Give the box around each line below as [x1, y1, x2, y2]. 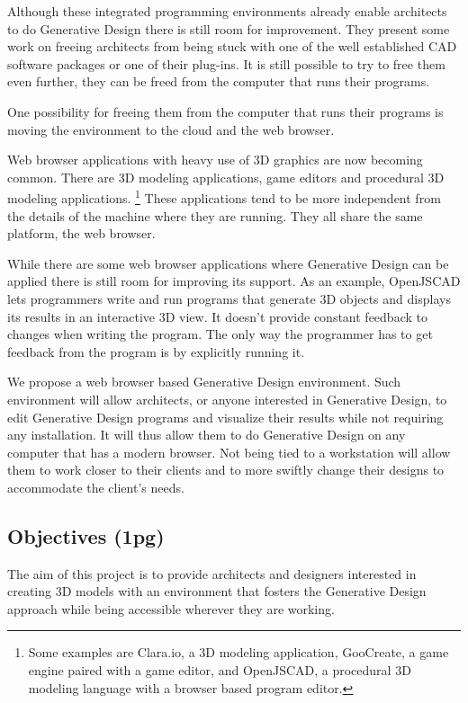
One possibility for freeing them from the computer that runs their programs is [7, 102, 444, 120]
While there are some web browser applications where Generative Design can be [7, 254, 449, 272]
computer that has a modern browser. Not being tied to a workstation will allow [7, 442, 451, 461]
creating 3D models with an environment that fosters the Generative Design [7, 582, 427, 601]
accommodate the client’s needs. [7, 477, 184, 496]
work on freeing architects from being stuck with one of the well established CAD [7, 37, 457, 56]
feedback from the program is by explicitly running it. [7, 342, 305, 360]
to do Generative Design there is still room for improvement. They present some [7, 19, 450, 38]
